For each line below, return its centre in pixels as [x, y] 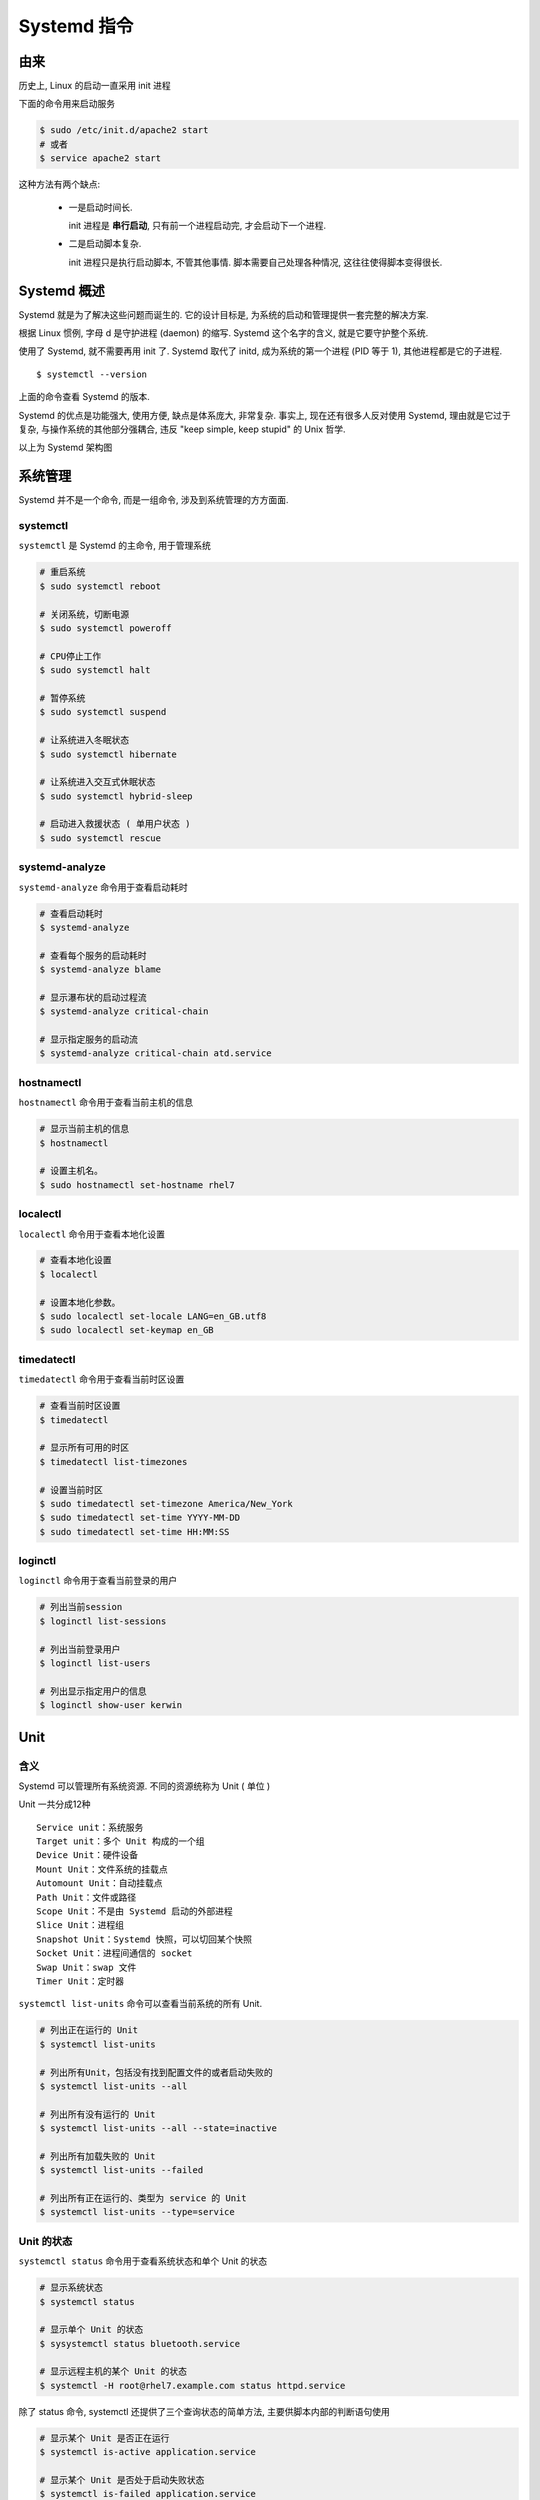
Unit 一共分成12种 [54, 1804]
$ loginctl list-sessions [103, 1621]
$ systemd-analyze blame [100, 969]
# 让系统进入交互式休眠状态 [97, 782]
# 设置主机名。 [71, 1171]
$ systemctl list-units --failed [121, 2170]
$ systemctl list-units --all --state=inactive [158, 2128]
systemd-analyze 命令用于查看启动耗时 [103, 887]
